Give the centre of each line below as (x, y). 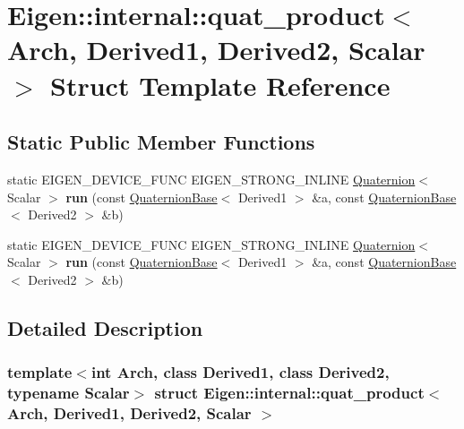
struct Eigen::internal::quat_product (289, 393)
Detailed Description (105, 327)
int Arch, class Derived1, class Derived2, (240, 372)
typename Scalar (69, 393)
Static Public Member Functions (161, 142)
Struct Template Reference (220, 85)
